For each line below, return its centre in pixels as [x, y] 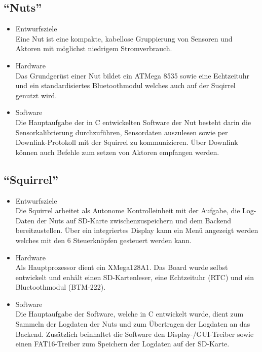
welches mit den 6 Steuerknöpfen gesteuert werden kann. [103, 240]
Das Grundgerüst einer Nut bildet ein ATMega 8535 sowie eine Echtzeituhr [133, 75]
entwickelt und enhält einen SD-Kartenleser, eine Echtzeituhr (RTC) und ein [135, 277]
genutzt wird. [36, 95]
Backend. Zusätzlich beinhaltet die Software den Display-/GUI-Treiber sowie [135, 334]
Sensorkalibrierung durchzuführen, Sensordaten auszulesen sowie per [122, 132]
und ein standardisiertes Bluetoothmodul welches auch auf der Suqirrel [125, 85]
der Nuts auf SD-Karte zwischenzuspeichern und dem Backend [134, 220]
